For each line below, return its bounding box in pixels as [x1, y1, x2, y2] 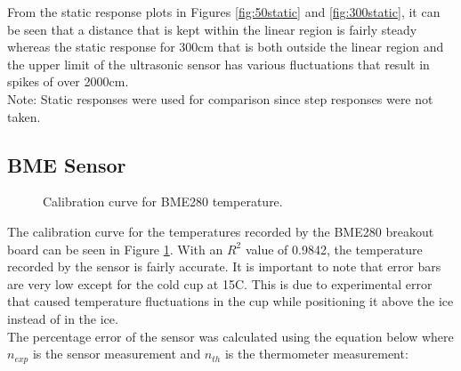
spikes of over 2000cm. [7, 72, 129, 91]
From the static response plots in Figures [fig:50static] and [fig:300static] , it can [7, 3, 441, 20]
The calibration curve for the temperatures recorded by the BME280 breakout [7, 222, 434, 240]
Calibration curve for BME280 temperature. [43, 192, 283, 211]
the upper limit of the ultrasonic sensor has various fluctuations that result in [7, 54, 430, 73]
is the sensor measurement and [32, 344, 201, 363]
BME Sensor [7, 150, 126, 178]
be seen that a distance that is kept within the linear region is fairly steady [7, 20, 417, 38]
